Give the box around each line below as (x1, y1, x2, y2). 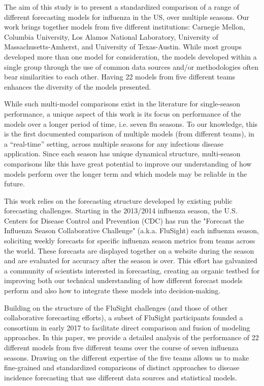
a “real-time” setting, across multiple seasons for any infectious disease (4, 138, 224, 149)
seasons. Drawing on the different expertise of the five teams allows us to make (4, 352, 249, 363)
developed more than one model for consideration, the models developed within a (4, 51, 257, 62)
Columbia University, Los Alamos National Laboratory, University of (4, 31, 218, 42)
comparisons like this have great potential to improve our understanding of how (4, 158, 252, 169)
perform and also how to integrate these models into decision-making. (4, 285, 221, 296)
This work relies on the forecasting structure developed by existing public (4, 195, 233, 206)
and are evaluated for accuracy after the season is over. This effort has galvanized (4, 255, 257, 266)
